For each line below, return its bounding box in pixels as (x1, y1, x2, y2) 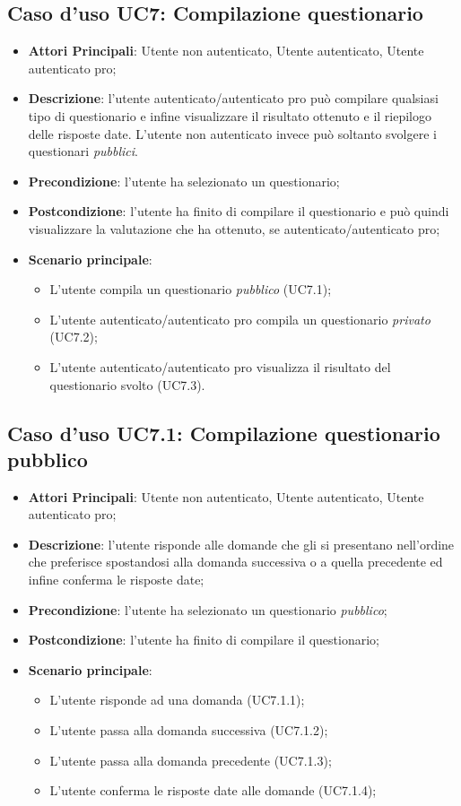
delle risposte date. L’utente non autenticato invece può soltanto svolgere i (28, 124, 437, 143)
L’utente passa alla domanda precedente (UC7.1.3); (49, 750, 332, 769)
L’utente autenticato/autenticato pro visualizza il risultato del (49, 357, 391, 376)
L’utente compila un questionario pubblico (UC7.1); (49, 280, 332, 299)
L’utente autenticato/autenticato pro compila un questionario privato (49, 309, 431, 328)
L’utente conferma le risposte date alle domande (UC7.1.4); (49, 781, 377, 800)
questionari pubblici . (28, 142, 138, 160)
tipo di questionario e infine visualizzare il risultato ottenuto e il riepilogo (28, 106, 431, 125)
